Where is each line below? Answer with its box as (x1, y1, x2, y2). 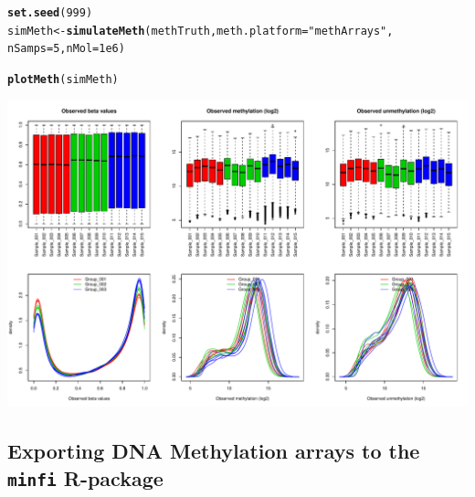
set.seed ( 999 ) (7, 6, 93, 19)
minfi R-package (7, 463, 164, 492)
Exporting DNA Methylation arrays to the (7, 437, 420, 465)
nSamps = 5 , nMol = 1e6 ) (7, 42, 125, 56)
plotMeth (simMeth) (7, 72, 119, 86)
